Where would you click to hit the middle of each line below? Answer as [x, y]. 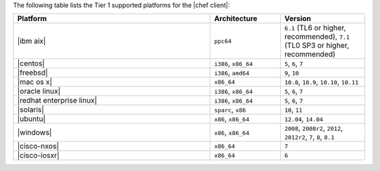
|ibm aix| [32, 41]
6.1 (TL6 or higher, [315, 28]
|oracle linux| [39, 91]
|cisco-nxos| [38, 146]
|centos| [31, 63]
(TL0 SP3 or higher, [317, 46]
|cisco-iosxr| [38, 156]
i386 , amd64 [232, 72]
